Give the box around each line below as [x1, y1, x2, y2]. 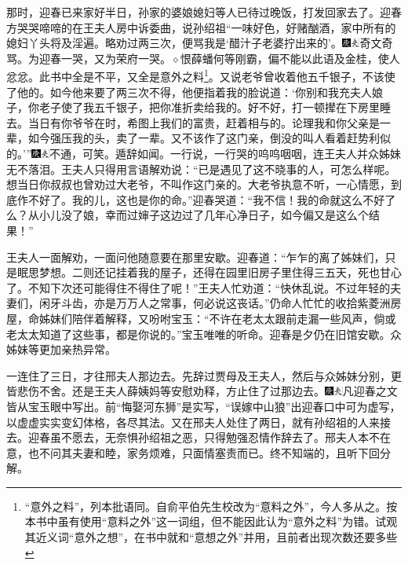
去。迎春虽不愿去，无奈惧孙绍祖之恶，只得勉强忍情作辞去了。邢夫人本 [6, 429, 369, 446]
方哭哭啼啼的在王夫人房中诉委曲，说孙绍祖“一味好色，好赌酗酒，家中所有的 [6, 19, 396, 35]
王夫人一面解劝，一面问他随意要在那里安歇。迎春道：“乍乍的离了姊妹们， [6, 248, 385, 265]
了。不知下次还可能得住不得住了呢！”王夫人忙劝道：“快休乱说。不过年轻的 [6, 279, 391, 295]
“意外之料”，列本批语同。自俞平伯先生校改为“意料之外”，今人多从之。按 [24, 497, 398, 514]
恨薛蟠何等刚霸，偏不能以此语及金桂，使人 [180, 50, 400, 66]
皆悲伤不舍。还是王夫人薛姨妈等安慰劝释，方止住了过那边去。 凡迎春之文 [6, 383, 398, 399]
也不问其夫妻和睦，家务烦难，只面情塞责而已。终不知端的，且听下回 [27, 444, 380, 460]
